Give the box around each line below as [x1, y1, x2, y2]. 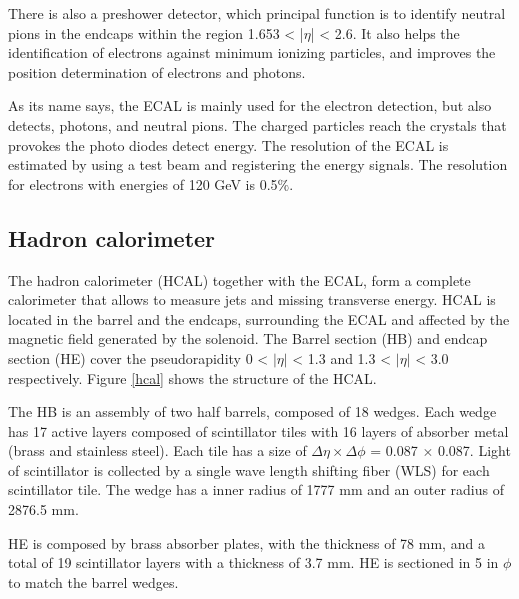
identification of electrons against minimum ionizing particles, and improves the [8, 42, 496, 63]
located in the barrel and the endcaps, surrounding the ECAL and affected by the [8, 308, 510, 329]
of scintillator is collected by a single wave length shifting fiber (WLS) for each [8, 459, 490, 480]
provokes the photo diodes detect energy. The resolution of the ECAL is [8, 134, 449, 155]
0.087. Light [437, 440, 511, 461]
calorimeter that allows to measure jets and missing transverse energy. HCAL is [8, 289, 496, 310]
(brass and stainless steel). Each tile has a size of [8, 440, 307, 461]
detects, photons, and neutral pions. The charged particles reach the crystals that [8, 114, 507, 135]
